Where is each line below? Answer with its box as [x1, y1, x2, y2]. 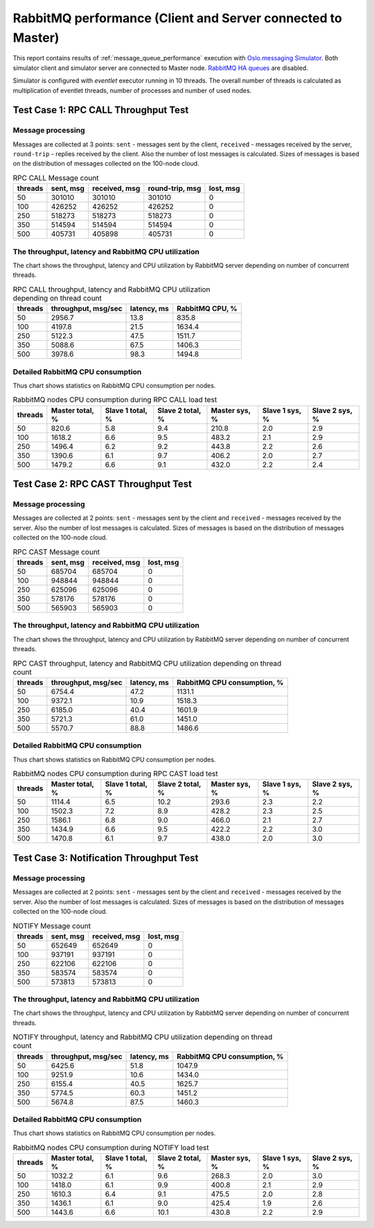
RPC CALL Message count [12, 174, 99, 183]
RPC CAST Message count [12, 547, 100, 557]
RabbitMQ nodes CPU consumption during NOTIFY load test [12, 1143, 209, 1152]
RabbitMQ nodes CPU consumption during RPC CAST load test [12, 769, 218, 779]
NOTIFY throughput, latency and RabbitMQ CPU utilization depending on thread [12, 1032, 273, 1042]
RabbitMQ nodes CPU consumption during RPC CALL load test [12, 395, 217, 405]
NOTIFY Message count [12, 920, 91, 930]
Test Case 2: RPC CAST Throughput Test [12, 478, 193, 490]
